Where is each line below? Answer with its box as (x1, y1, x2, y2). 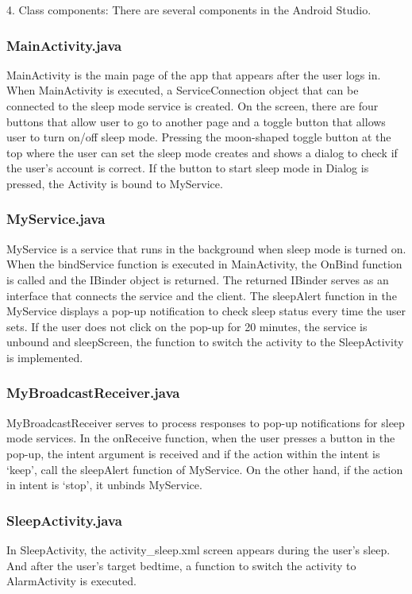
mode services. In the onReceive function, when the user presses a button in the (6, 430, 395, 446)
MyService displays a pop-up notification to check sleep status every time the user (6, 303, 406, 319)
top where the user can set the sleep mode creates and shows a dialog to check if (6, 144, 398, 160)
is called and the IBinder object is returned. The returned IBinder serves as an (6, 271, 389, 287)
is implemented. (6, 349, 83, 365)
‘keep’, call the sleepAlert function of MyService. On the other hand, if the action (6, 461, 403, 477)
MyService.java (6, 209, 106, 229)
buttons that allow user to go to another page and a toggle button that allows (6, 113, 386, 129)
